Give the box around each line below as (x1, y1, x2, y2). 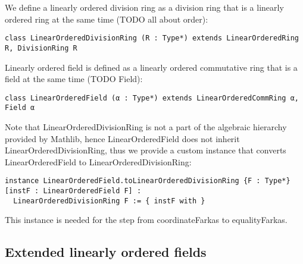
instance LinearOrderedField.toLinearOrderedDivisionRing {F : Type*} (5, 177, 290, 186)
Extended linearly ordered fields (5, 243, 207, 261)
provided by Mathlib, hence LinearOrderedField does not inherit (5, 132, 240, 144)
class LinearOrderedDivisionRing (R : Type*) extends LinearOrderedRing (5, 34, 299, 43)
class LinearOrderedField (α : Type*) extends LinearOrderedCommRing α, (5, 93, 299, 102)
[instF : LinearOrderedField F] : (5, 187, 142, 196)
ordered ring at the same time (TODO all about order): (5, 12, 208, 25)
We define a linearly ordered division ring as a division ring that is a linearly (5, 1, 284, 13)
